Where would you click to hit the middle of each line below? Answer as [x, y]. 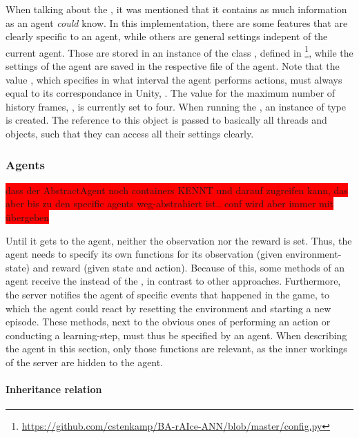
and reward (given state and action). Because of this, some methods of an [189, 267]
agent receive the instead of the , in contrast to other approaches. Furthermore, [173, 281]
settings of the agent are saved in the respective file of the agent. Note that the [173, 66]
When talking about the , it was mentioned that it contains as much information [176, 9]
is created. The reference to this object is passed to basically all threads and [166, 120]
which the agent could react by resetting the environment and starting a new [168, 308]
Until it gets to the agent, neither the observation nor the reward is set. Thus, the [179, 240]
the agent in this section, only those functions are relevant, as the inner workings [176, 349]
